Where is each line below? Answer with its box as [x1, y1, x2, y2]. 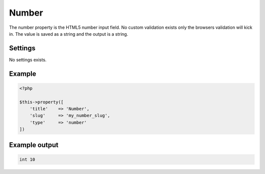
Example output [9, 141, 59, 149]
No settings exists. [9, 57, 47, 63]
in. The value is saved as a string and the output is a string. [9, 31, 129, 37]
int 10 [19, 156, 35, 162]
